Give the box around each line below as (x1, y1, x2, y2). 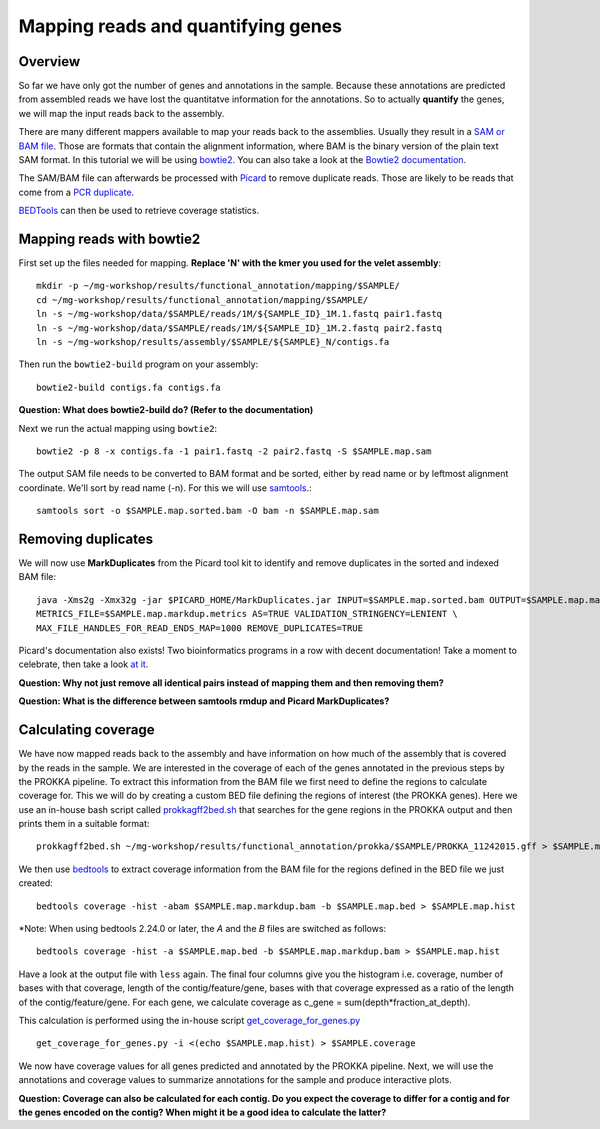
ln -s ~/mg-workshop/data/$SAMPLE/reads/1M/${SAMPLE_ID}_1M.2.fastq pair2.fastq (36, 322, 443, 334)
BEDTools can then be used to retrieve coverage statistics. (18, 205, 260, 217)
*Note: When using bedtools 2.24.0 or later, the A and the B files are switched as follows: (18, 923, 387, 935)
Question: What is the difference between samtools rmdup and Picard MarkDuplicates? (18, 695, 390, 707)
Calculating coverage (18, 721, 155, 739)
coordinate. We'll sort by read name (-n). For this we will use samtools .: (18, 481, 312, 494)
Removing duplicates (18, 530, 154, 547)
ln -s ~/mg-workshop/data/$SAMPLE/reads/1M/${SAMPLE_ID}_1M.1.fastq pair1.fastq (36, 308, 443, 320)
